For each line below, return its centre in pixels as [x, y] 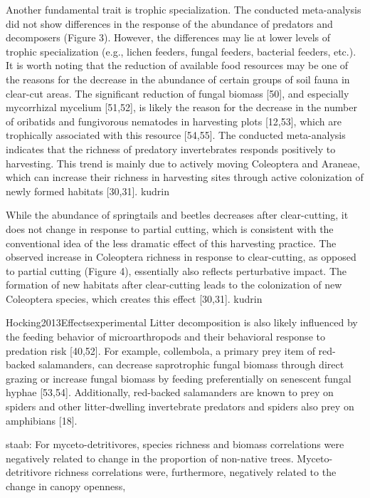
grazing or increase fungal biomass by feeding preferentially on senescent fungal [179, 378]
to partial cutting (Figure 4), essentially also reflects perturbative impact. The [176, 270]
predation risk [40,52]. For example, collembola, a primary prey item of [160, 350]
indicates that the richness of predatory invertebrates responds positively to [171, 149]
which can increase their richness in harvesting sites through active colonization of [185, 177]
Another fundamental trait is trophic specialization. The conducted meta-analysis [184, 9]
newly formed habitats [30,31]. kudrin [88, 191]
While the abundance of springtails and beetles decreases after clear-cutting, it [177, 215]
